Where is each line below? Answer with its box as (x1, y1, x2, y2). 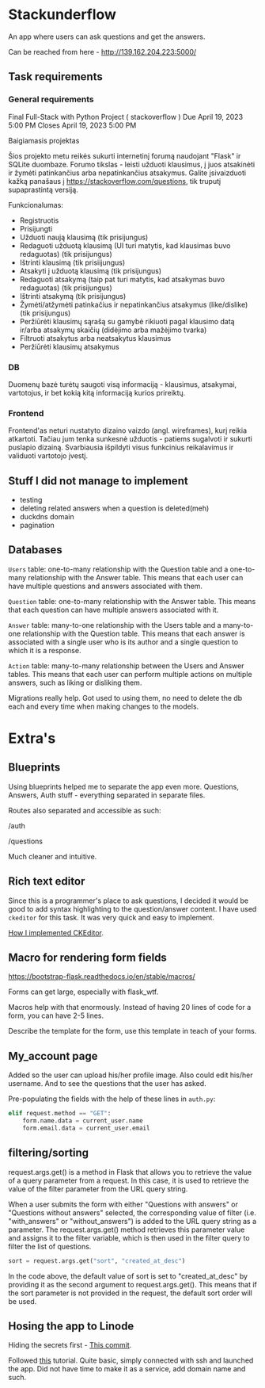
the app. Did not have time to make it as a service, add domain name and (8, 1364, 246, 1374)
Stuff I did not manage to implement (8, 474, 188, 488)
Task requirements (8, 70, 103, 84)
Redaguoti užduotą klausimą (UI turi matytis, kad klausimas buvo (19, 240, 231, 250)
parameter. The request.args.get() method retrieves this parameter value (8, 1225, 245, 1234)
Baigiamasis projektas (8, 136, 80, 145)
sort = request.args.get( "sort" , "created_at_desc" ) (8, 1256, 186, 1265)
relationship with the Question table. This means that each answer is (22, 629, 245, 638)
